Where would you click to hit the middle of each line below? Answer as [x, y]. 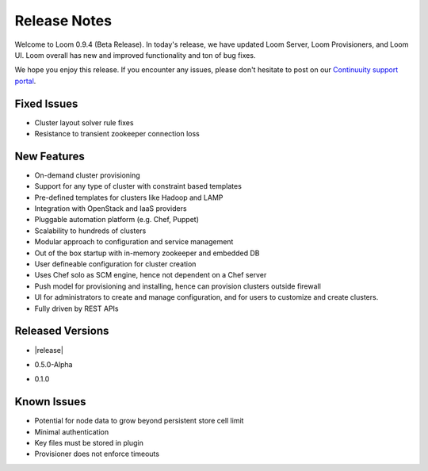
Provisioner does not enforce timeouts [97, 454]
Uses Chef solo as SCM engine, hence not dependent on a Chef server [151, 275]
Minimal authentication [72, 431]
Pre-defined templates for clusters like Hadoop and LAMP [129, 197]
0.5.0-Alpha [53, 364]
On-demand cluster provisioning [87, 175]
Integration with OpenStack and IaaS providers [111, 209]
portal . [25, 81]
